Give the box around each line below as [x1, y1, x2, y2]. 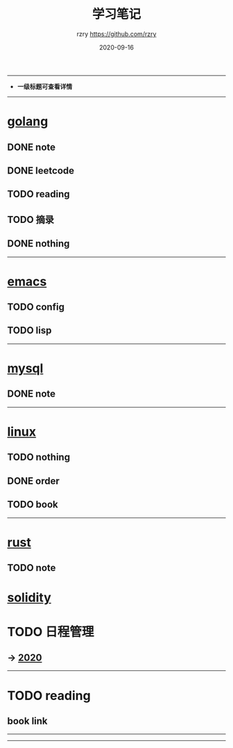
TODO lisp [7, 324, 52, 337]
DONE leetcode [7, 165, 75, 176]
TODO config [7, 301, 64, 313]
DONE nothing [7, 238, 70, 250]
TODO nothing [7, 451, 71, 463]
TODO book [7, 499, 59, 510]
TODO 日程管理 [7, 624, 94, 640]
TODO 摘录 [7, 213, 54, 226]
